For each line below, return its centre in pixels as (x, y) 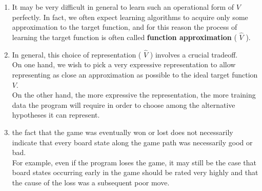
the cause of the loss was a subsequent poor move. (91, 182)
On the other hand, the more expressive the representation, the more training (134, 95)
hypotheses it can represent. (56, 115)
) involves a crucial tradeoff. (194, 54)
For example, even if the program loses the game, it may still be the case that (134, 162)
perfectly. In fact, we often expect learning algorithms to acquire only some (130, 17)
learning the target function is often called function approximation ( (124, 37)
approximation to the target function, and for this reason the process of (125, 27)
